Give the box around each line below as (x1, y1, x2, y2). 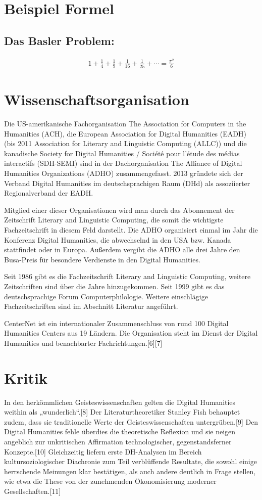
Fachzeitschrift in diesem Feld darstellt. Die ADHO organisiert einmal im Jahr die (4, 224, 258, 235)
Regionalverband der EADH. (4, 188, 93, 198)
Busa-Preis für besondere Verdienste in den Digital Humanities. (4, 254, 200, 264)
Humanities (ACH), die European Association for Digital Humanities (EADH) (4, 128, 246, 139)
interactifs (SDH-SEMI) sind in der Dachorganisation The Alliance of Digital (4, 158, 242, 168)
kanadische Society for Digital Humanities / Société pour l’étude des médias (4, 148, 240, 158)
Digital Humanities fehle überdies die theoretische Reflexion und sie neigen (4, 426, 236, 437)
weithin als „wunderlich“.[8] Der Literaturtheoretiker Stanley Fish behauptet (4, 406, 240, 417)
